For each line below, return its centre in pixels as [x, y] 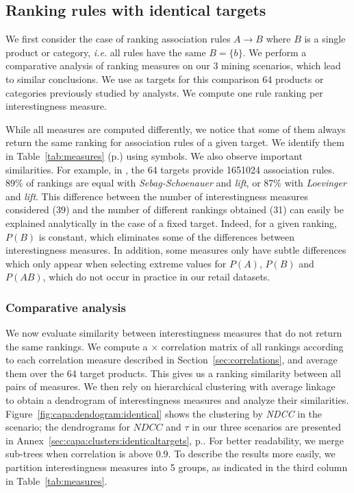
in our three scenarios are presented [266, 427]
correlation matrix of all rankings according [252, 346]
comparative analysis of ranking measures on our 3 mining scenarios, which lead [173, 65]
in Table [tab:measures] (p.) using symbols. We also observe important [154, 155]
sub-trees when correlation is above [79, 454]
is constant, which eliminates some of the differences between [167, 236]
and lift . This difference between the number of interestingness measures [157, 196]
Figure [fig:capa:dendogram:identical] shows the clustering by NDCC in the [164, 413]
